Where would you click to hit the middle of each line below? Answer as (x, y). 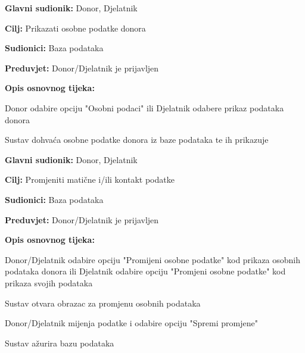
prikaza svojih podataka (49, 282)
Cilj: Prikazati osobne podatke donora (75, 28)
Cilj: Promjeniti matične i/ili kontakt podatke (90, 179)
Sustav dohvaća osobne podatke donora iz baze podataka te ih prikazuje (137, 140)
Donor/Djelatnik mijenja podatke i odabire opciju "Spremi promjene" (131, 323)
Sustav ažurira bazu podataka (60, 343)
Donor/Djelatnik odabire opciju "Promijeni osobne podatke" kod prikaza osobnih (153, 259)
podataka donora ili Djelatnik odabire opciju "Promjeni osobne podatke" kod (145, 271)
